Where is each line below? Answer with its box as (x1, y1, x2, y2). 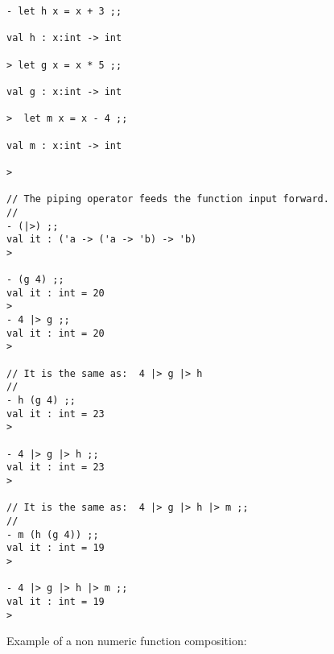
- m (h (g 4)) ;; (6, 528, 99, 540)
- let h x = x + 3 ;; (6, 6, 122, 17)
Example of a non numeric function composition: (6, 632, 247, 649)
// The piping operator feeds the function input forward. (6, 193, 329, 205)
